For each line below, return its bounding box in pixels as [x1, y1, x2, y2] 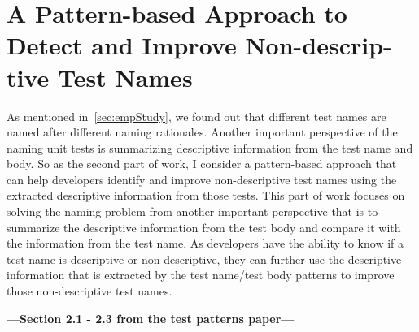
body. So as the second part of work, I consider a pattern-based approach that [7, 155, 397, 172]
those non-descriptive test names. [7, 282, 172, 300]
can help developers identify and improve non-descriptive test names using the [7, 170, 397, 188]
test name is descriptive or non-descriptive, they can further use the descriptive [7, 250, 402, 267]
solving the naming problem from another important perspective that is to [7, 203, 378, 220]
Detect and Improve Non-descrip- [7, 28, 392, 62]
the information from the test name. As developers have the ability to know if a [7, 235, 404, 252]
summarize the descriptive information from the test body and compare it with [7, 218, 401, 235]
